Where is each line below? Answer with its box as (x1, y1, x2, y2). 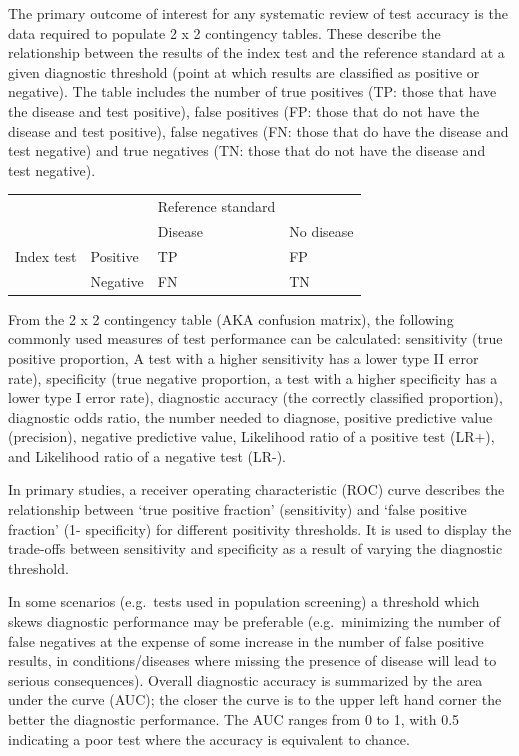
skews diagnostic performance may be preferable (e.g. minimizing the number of (8, 611, 500, 632)
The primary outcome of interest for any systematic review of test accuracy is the (8, 3, 508, 23)
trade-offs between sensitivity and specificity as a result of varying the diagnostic (8, 538, 503, 559)
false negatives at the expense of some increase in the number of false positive (8, 630, 484, 651)
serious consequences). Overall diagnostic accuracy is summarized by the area (8, 669, 483, 690)
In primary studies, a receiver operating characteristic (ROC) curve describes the (8, 479, 505, 500)
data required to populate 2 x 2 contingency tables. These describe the (8, 22, 441, 43)
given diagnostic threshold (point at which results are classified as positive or (8, 61, 480, 82)
